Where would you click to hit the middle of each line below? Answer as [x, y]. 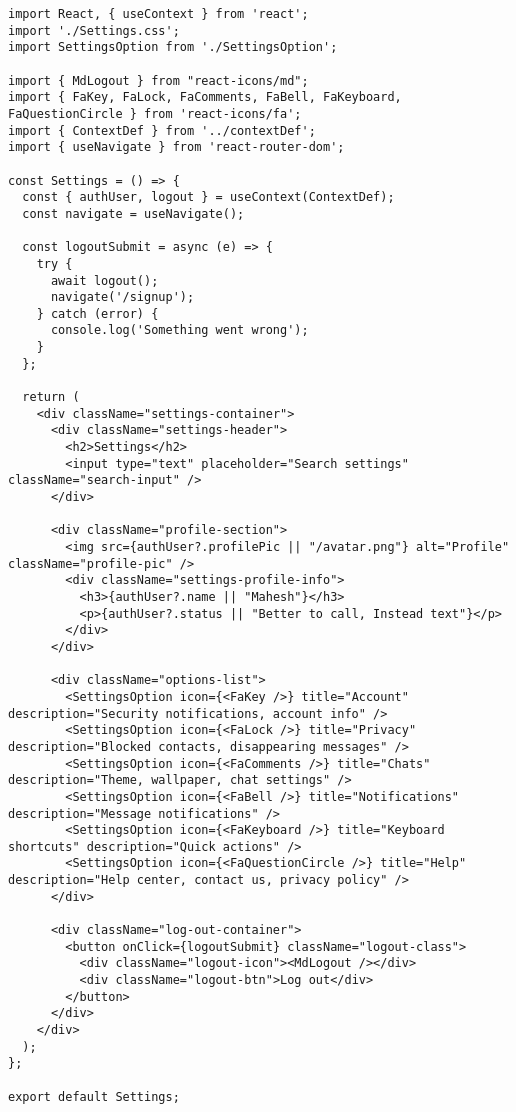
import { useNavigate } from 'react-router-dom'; [176, 147]
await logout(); [104, 280]
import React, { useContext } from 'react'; [158, 14]
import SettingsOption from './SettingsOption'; [173, 47]
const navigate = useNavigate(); [133, 213]
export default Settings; [94, 1096]
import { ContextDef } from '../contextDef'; [162, 130]
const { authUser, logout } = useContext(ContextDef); [208, 197]
